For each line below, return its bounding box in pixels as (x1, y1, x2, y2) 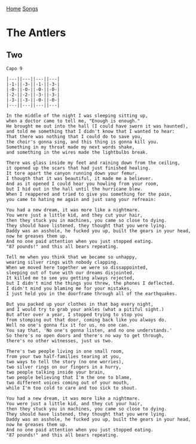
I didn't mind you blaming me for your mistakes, (6, 285, 133, 291)
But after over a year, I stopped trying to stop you (6, 312, 143, 318)
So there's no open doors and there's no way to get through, (6, 333, 164, 339)
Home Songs (6, 5, 38, 12)
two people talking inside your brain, (6, 369, 106, 375)
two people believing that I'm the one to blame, (6, 375, 133, 381)
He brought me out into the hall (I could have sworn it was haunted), (6, 123, 188, 129)
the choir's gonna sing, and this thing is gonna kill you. (6, 139, 160, 145)
